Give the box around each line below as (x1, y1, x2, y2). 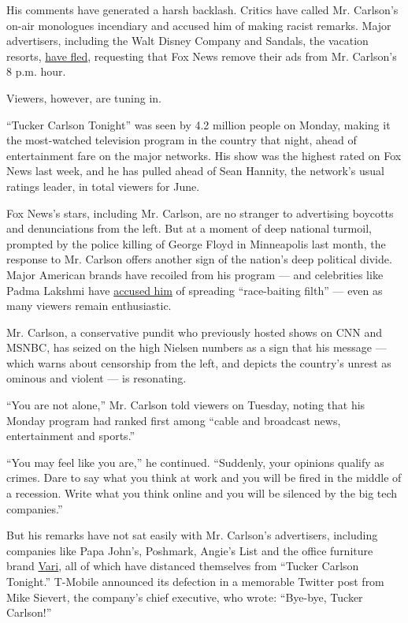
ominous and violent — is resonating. (6, 370, 187, 386)
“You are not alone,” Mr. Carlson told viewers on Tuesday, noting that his (6, 397, 365, 413)
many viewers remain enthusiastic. (6, 297, 172, 314)
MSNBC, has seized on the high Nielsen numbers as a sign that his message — (6, 339, 387, 356)
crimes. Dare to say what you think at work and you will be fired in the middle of (6, 469, 402, 486)
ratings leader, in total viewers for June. (6, 177, 200, 194)
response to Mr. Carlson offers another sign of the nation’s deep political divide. (6, 251, 392, 267)
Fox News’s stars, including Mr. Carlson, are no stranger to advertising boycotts (6, 204, 394, 221)
